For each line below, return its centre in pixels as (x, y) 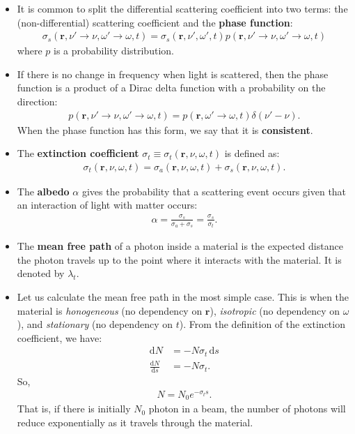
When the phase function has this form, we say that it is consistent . (165, 129)
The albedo (43, 191)
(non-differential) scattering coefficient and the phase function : (155, 22)
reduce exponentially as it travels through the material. (135, 422)
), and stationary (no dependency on (95, 324)
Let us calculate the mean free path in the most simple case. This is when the (183, 297)
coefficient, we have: (60, 337)
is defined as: (252, 153)
